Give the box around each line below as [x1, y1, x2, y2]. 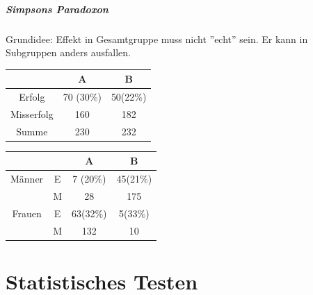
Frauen [12, 205, 42, 220]
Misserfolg [10, 106, 54, 121]
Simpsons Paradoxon [6, 1, 109, 16]
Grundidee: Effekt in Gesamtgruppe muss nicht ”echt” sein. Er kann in [6, 31, 308, 46]
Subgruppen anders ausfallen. [6, 45, 131, 60]
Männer [10, 171, 44, 186]
